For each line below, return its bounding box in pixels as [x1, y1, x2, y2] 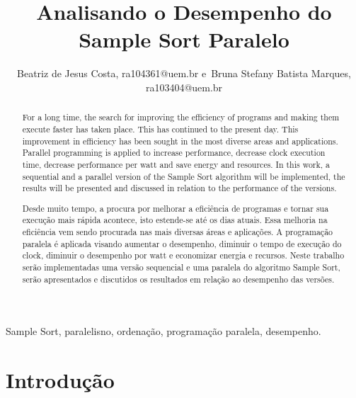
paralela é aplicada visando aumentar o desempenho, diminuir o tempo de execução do [22, 237, 342, 249]
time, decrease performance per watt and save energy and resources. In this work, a [22, 158, 331, 170]
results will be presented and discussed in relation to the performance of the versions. [22, 182, 337, 194]
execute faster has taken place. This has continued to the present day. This [22, 123, 299, 135]
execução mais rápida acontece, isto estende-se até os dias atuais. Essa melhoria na [22, 214, 328, 226]
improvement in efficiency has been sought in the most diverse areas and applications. [22, 135, 338, 147]
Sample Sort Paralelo [79, 25, 289, 54]
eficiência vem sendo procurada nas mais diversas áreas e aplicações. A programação [22, 226, 333, 238]
